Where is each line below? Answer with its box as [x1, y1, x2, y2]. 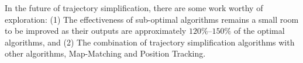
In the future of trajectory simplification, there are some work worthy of [5, 2, 263, 13]
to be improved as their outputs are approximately [5, 24, 187, 37]
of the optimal [233, 24, 285, 37]
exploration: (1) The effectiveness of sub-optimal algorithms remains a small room [5, 13, 299, 25]
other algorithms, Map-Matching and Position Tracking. [5, 47, 206, 60]
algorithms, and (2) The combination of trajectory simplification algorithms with [5, 36, 295, 48]
